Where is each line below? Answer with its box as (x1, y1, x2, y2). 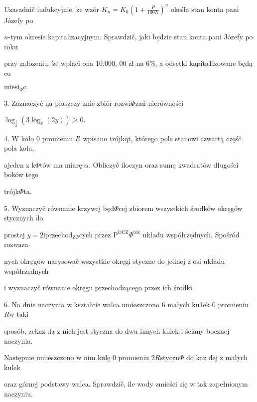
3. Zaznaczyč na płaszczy (4, 97, 81, 108)
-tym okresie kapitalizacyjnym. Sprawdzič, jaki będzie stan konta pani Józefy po (8, 31, 253, 42)
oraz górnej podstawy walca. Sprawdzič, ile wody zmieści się (4, 379, 188, 389)
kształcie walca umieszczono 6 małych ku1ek (74, 299, 210, 309)
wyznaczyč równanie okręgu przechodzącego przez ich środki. (8, 282, 194, 293)
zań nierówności (135, 97, 184, 108)
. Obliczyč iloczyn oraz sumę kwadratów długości (89, 159, 239, 170)
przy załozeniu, (4, 58, 50, 68)
